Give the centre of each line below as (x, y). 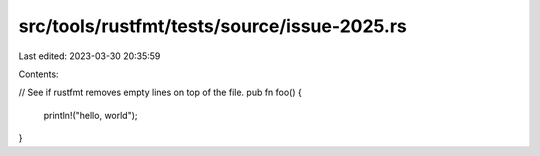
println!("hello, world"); (91, 115)
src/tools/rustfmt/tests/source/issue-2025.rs (212, 26)
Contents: (38, 74)
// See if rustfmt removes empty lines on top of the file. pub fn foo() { (160, 92)
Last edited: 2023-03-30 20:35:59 (89, 56)
